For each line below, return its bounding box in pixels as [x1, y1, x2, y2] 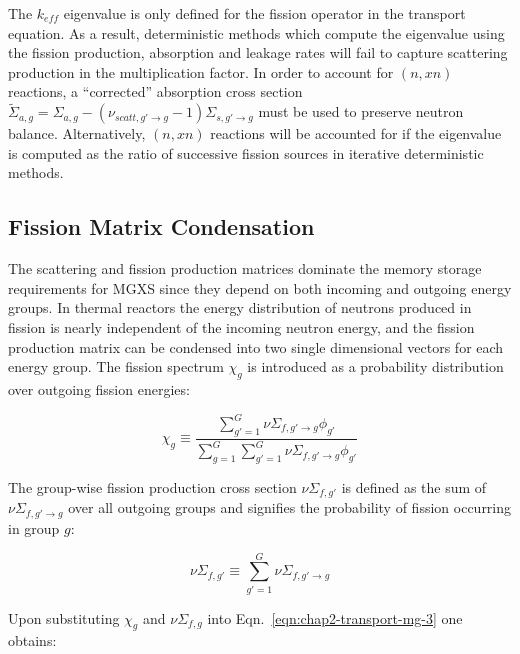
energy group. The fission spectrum [8, 356, 224, 377]
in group [8, 517, 60, 538]
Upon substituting [8, 607, 120, 628]
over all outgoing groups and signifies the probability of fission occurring [68, 497, 512, 518]
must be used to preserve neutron [258, 101, 464, 122]
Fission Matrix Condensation [8, 211, 315, 242]
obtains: [8, 630, 57, 651]
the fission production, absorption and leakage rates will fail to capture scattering [8, 42, 508, 63]
